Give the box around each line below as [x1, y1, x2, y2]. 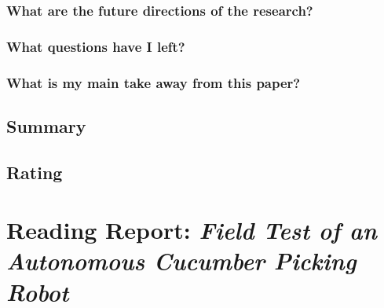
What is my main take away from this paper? [6, 72, 301, 92]
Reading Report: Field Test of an [6, 214, 377, 247]
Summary [6, 113, 86, 137]
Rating [6, 159, 63, 184]
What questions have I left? [6, 36, 185, 56]
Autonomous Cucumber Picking [6, 244, 357, 277]
